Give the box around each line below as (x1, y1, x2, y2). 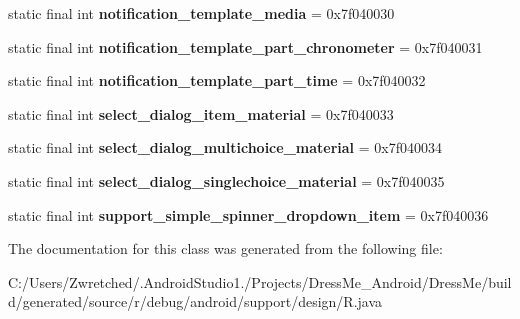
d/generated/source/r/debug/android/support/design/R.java (8, 291, 383, 312)
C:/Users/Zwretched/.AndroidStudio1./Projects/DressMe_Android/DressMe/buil (8, 271, 512, 292)
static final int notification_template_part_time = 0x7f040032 (8, 70, 426, 91)
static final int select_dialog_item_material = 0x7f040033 (8, 103, 394, 124)
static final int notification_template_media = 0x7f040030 (8, 3, 395, 23)
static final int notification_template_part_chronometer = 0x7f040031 (8, 36, 483, 57)
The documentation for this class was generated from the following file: (8, 238, 443, 259)
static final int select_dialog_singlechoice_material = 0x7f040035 (8, 170, 445, 191)
